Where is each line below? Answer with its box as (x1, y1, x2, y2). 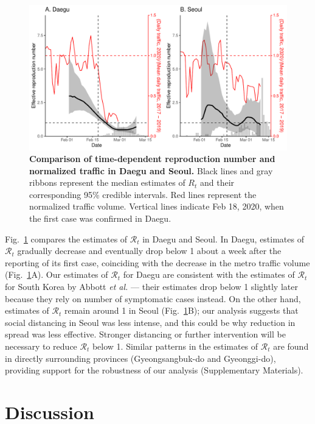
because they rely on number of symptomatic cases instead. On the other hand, (5, 292, 301, 305)
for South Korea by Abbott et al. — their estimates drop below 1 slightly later (5, 280, 298, 293)
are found (273, 340, 309, 352)
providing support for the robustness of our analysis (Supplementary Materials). (5, 364, 303, 376)
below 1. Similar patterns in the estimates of (92, 340, 258, 352)
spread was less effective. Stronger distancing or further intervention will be (5, 328, 286, 341)
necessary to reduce (5, 340, 77, 352)
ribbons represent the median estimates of (29, 176, 185, 189)
